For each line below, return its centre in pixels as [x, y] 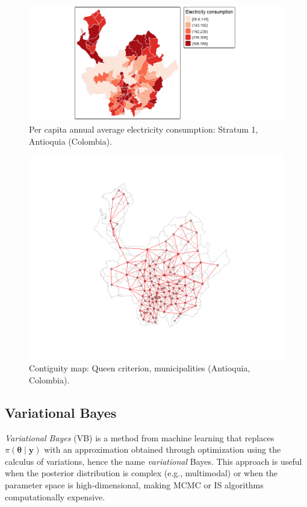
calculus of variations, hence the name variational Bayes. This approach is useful [153, 461]
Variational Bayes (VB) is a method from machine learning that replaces [140, 437]
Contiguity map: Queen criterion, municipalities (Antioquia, [140, 368]
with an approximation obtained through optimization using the [163, 449]
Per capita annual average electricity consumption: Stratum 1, [144, 129]
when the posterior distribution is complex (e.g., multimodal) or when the [141, 473]
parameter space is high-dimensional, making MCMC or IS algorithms [134, 484]
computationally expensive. [55, 496]
